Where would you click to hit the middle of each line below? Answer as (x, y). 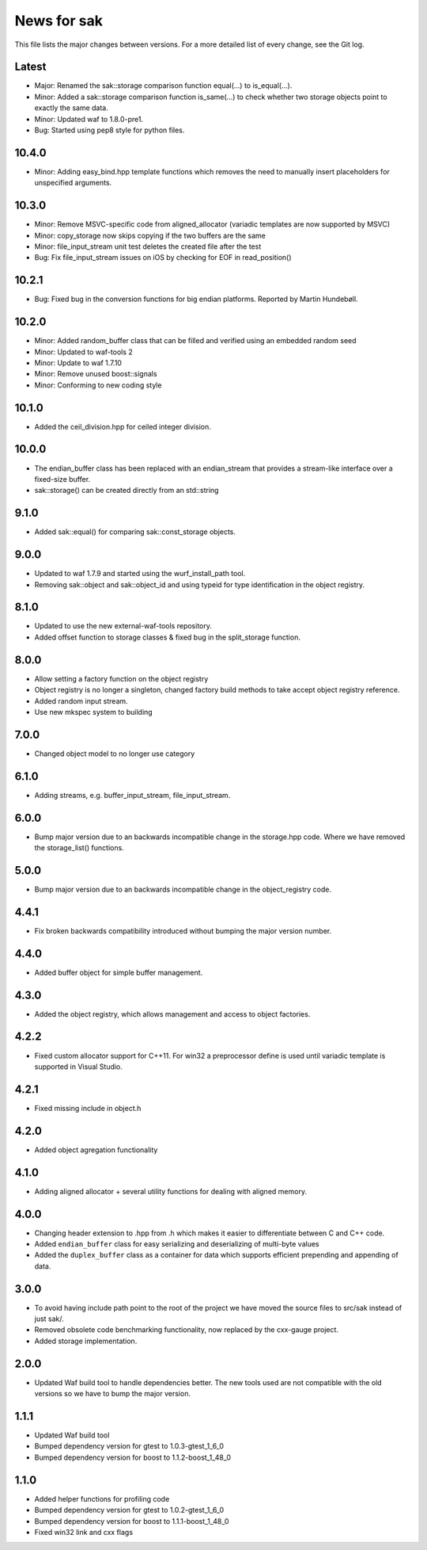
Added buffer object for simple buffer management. (119, 972)
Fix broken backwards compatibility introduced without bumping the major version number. (183, 930)
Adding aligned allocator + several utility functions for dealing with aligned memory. (171, 1191)
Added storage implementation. (86, 1341)
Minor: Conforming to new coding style (98, 385)
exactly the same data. (71, 108)
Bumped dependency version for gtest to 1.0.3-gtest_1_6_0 (129, 1446)
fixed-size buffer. (62, 479)
